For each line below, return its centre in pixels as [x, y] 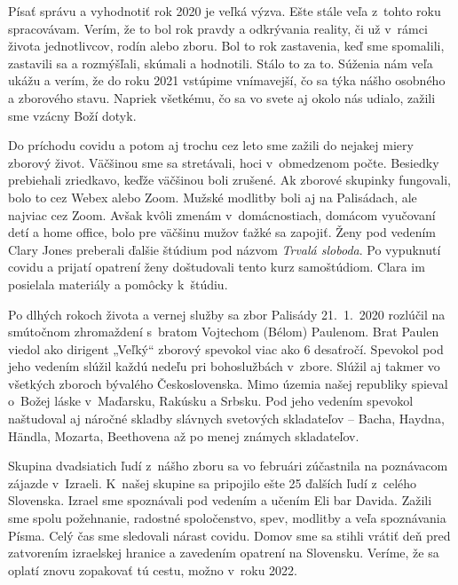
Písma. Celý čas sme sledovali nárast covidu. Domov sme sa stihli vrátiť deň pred [229, 535]
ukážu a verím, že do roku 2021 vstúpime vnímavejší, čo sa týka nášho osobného [227, 80]
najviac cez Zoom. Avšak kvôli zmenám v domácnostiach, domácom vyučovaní [222, 214]
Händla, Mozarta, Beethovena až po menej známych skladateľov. [184, 435]
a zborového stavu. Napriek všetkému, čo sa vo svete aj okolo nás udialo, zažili [222, 97]
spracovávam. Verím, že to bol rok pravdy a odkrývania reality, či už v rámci [218, 28]
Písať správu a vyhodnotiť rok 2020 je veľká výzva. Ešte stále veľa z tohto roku [225, 11]
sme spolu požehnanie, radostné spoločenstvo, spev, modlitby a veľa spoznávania [227, 518]
